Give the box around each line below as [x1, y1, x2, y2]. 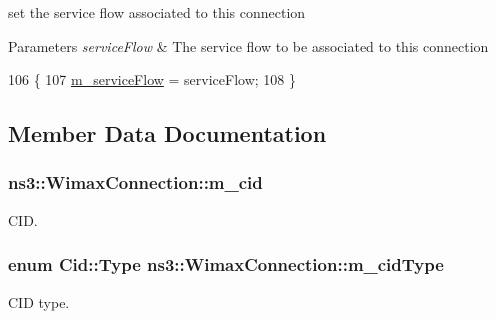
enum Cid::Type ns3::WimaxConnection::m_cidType [8, 252, 444, 277]
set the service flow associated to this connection [8, 2, 306, 22]
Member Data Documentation [8, 118, 327, 149]
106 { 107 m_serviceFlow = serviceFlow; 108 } [8, 69, 296, 90]
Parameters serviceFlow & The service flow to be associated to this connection [8, 35, 489, 56]
